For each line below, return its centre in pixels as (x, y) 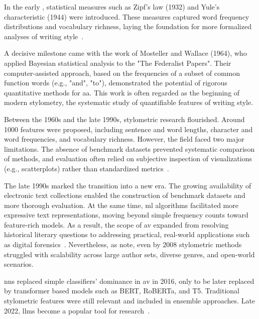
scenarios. (19, 264)
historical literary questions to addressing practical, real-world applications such (127, 234)
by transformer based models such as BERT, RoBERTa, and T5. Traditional (122, 291)
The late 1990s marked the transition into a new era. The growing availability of (128, 185)
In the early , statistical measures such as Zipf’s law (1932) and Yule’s (112, 7)
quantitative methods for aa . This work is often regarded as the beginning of (122, 92)
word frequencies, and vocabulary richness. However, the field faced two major (124, 139)
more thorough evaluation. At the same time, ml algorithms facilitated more (121, 205)
